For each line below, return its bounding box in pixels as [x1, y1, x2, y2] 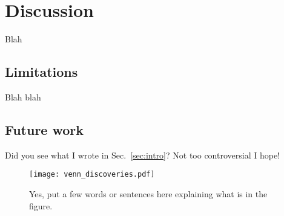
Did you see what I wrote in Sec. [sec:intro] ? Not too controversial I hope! [5, 148, 280, 161]
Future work [5, 120, 84, 139]
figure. [29, 199, 53, 212]
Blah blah [5, 90, 41, 103]
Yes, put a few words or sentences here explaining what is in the [29, 187, 268, 200]
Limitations [5, 62, 78, 81]
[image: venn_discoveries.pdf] [29, 170, 155, 179]
